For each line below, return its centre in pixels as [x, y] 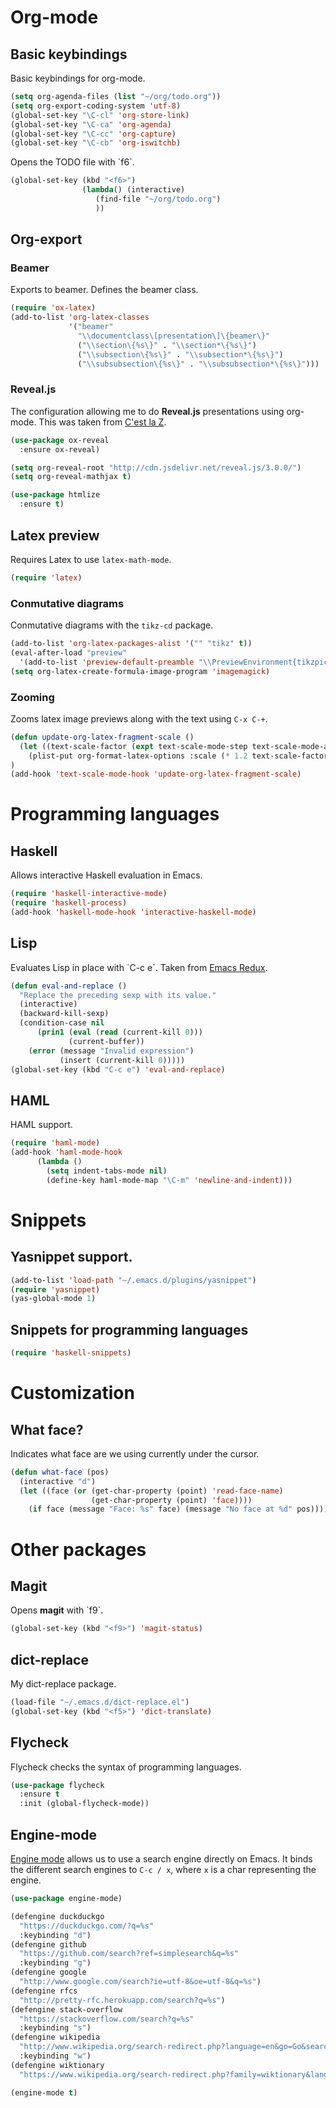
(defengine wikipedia [55, 2037]
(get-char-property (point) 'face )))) [171, 1500]
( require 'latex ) [46, 577]
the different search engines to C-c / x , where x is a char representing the [163, 1870]
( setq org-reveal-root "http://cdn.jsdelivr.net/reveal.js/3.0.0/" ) [156, 467]
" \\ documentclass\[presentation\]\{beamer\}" [174, 336]
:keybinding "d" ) [55, 1935]
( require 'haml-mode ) [55, 1143]
